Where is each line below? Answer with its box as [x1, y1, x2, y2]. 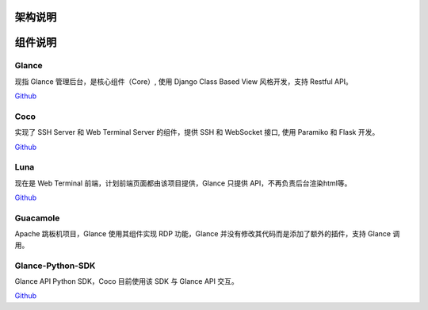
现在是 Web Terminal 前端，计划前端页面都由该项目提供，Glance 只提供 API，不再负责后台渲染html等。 [14, 178, 352, 188]
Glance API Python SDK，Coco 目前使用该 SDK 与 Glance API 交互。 [14, 276, 239, 285]
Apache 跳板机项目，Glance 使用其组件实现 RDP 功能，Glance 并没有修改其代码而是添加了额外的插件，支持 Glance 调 [14, 229, 400, 239]
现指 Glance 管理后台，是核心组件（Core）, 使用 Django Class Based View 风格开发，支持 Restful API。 [14, 76, 353, 86]
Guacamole [14, 212, 60, 224]
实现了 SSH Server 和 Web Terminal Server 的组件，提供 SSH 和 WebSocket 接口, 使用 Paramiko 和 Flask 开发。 [14, 128, 380, 137]
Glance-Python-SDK [14, 260, 96, 271]
